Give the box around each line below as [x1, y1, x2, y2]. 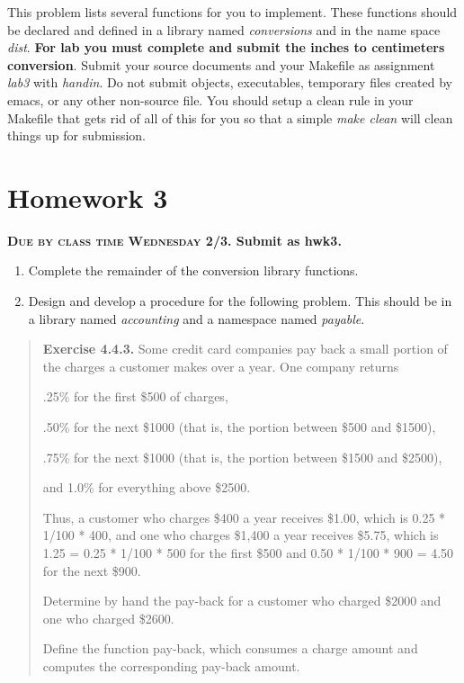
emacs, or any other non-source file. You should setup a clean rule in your [7, 90, 414, 109]
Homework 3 [7, 178, 168, 215]
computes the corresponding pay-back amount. [42, 656, 300, 675]
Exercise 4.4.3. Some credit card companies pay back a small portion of [42, 339, 448, 358]
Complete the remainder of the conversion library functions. [28, 261, 359, 280]
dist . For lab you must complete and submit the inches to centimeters [7, 38, 445, 57]
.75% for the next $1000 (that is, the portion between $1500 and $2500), [42, 447, 442, 466]
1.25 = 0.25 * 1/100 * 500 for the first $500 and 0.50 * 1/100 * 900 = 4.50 [42, 544, 454, 562]
